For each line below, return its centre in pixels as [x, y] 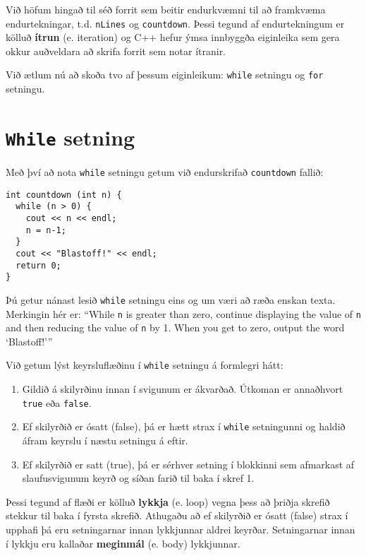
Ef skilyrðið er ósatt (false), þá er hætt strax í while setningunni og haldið [184, 426]
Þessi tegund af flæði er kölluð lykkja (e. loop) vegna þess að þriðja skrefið [168, 501]
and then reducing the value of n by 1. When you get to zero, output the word [175, 327]
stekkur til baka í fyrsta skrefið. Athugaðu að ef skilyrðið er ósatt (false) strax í [177, 515]
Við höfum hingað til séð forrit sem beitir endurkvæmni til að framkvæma [166, 9]
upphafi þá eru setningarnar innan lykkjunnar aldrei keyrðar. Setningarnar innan [181, 529]
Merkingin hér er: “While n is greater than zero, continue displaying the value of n [183, 313]
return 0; [38, 265]
